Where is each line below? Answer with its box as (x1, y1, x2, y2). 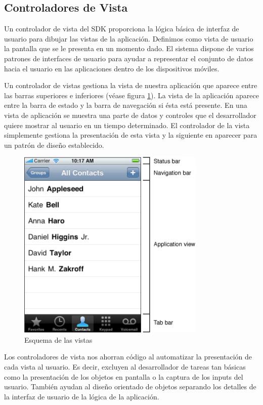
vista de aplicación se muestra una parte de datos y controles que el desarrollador (4, 109, 256, 120)
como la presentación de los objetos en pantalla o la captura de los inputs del (4, 371, 243, 382)
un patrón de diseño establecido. (4, 139, 104, 150)
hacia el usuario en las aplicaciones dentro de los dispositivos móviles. (4, 63, 220, 73)
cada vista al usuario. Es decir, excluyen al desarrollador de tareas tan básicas (4, 361, 246, 372)
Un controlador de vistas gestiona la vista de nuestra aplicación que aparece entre (4, 80, 257, 91)
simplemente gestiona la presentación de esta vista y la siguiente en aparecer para (4, 130, 257, 140)
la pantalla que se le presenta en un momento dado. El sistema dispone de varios (4, 43, 254, 54)
